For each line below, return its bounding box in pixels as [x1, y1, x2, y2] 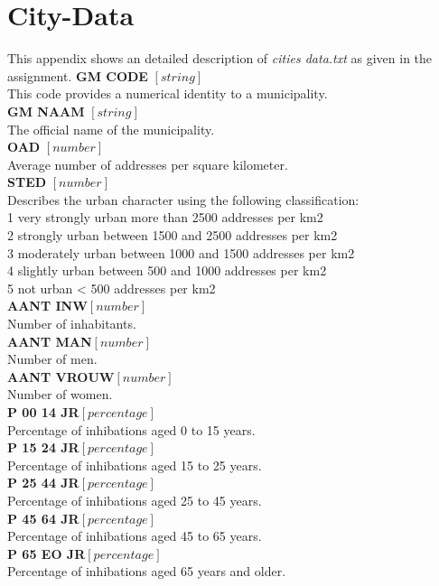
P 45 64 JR [7, 508, 79, 527]
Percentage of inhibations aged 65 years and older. [7, 562, 286, 581]
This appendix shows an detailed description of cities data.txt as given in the [7, 49, 433, 68]
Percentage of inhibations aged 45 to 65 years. [7, 526, 262, 545]
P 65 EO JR [7, 544, 86, 563]
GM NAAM [7, 101, 85, 120]
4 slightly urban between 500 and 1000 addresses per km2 [7, 261, 327, 280]
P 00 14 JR [7, 403, 79, 421]
